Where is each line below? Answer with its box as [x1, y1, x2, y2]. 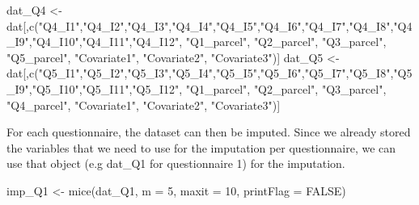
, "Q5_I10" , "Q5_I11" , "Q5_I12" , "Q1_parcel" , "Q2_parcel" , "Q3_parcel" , [28, 80, 387, 97]
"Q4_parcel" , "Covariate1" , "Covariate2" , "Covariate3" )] [6, 96, 281, 113]
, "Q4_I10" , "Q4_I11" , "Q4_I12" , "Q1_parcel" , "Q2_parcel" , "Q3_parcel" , [28, 33, 387, 50]
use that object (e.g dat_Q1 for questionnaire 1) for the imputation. [6, 155, 345, 172]
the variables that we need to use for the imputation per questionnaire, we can [6, 139, 396, 156]
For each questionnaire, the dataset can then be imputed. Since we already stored [6, 123, 411, 140]
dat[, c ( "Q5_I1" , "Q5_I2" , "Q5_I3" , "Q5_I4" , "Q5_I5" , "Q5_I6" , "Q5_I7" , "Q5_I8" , [6, 65, 394, 82]
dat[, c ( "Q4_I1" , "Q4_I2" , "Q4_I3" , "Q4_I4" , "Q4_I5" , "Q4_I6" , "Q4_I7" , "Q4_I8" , [6, 17, 394, 34]
